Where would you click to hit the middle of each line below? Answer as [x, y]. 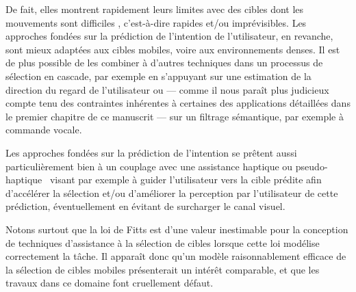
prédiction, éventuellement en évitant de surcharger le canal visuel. [145, 206]
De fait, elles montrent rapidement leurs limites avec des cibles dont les [155, 9]
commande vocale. [44, 130]
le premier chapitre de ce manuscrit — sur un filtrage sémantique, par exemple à [175, 116]
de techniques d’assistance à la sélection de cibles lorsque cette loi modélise [163, 242]
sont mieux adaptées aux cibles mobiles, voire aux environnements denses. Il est [173, 49]
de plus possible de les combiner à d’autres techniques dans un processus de [164, 63]
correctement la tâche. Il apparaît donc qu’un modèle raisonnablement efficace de [176, 256]
